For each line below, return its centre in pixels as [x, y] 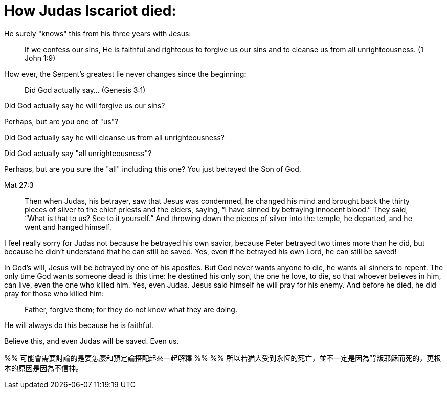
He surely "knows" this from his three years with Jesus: [98, 33]
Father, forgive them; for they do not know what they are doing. [131, 309]
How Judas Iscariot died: [90, 11]
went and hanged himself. [68, 227]
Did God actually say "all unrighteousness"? [78, 153]
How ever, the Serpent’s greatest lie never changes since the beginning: [125, 74]
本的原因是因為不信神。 [43, 368]
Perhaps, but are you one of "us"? [61, 121]
